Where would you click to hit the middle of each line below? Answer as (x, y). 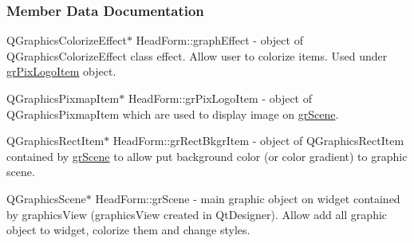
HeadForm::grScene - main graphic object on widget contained (248, 198)
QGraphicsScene (46, 198)
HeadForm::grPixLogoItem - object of (220, 98)
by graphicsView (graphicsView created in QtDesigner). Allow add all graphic (197, 214)
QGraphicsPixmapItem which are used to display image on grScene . (173, 114)
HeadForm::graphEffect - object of (219, 40)
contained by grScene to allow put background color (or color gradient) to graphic (207, 156)
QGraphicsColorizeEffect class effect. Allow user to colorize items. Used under (197, 55)
